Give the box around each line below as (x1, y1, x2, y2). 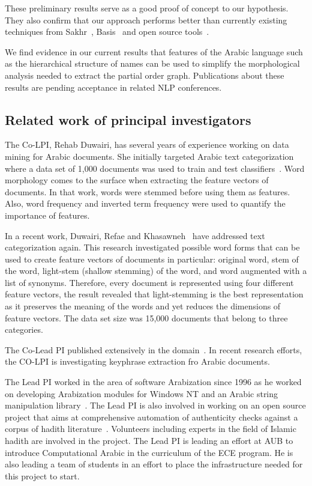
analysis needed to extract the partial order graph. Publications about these (5, 68, 284, 81)
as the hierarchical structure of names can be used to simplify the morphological (5, 57, 300, 70)
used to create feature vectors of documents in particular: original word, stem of (5, 252, 299, 265)
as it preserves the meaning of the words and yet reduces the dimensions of (5, 300, 281, 312)
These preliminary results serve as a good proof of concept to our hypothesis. (5, 2, 289, 14)
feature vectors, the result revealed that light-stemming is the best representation (5, 288, 304, 300)
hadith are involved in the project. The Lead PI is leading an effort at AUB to (5, 434, 293, 447)
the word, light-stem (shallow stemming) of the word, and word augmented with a (5, 264, 307, 277)
